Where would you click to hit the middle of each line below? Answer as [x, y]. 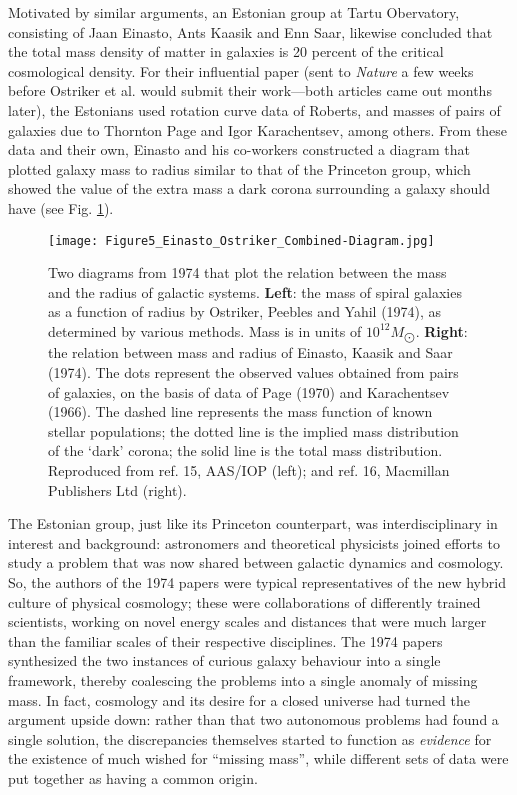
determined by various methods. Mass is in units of [205, 330]
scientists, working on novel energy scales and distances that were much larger [247, 621]
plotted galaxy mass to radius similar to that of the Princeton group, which [239, 168]
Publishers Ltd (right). [117, 489]
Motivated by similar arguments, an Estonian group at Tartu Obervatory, [234, 12]
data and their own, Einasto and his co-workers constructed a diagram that [239, 149]
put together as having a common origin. [133, 777]
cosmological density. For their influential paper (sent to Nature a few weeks [241, 70]
